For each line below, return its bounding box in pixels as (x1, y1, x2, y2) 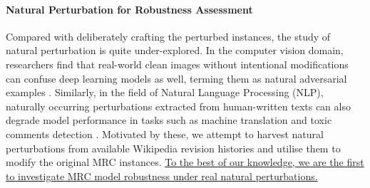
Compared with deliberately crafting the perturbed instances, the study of (6, 28, 331, 43)
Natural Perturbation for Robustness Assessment (6, 1, 253, 16)
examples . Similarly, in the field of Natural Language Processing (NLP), (6, 85, 324, 100)
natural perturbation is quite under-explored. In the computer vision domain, (6, 43, 344, 58)
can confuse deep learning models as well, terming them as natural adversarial (6, 70, 347, 85)
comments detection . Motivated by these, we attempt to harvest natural (6, 126, 324, 141)
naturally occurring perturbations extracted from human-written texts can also (6, 98, 351, 113)
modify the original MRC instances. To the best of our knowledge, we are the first (6, 155, 364, 169)
